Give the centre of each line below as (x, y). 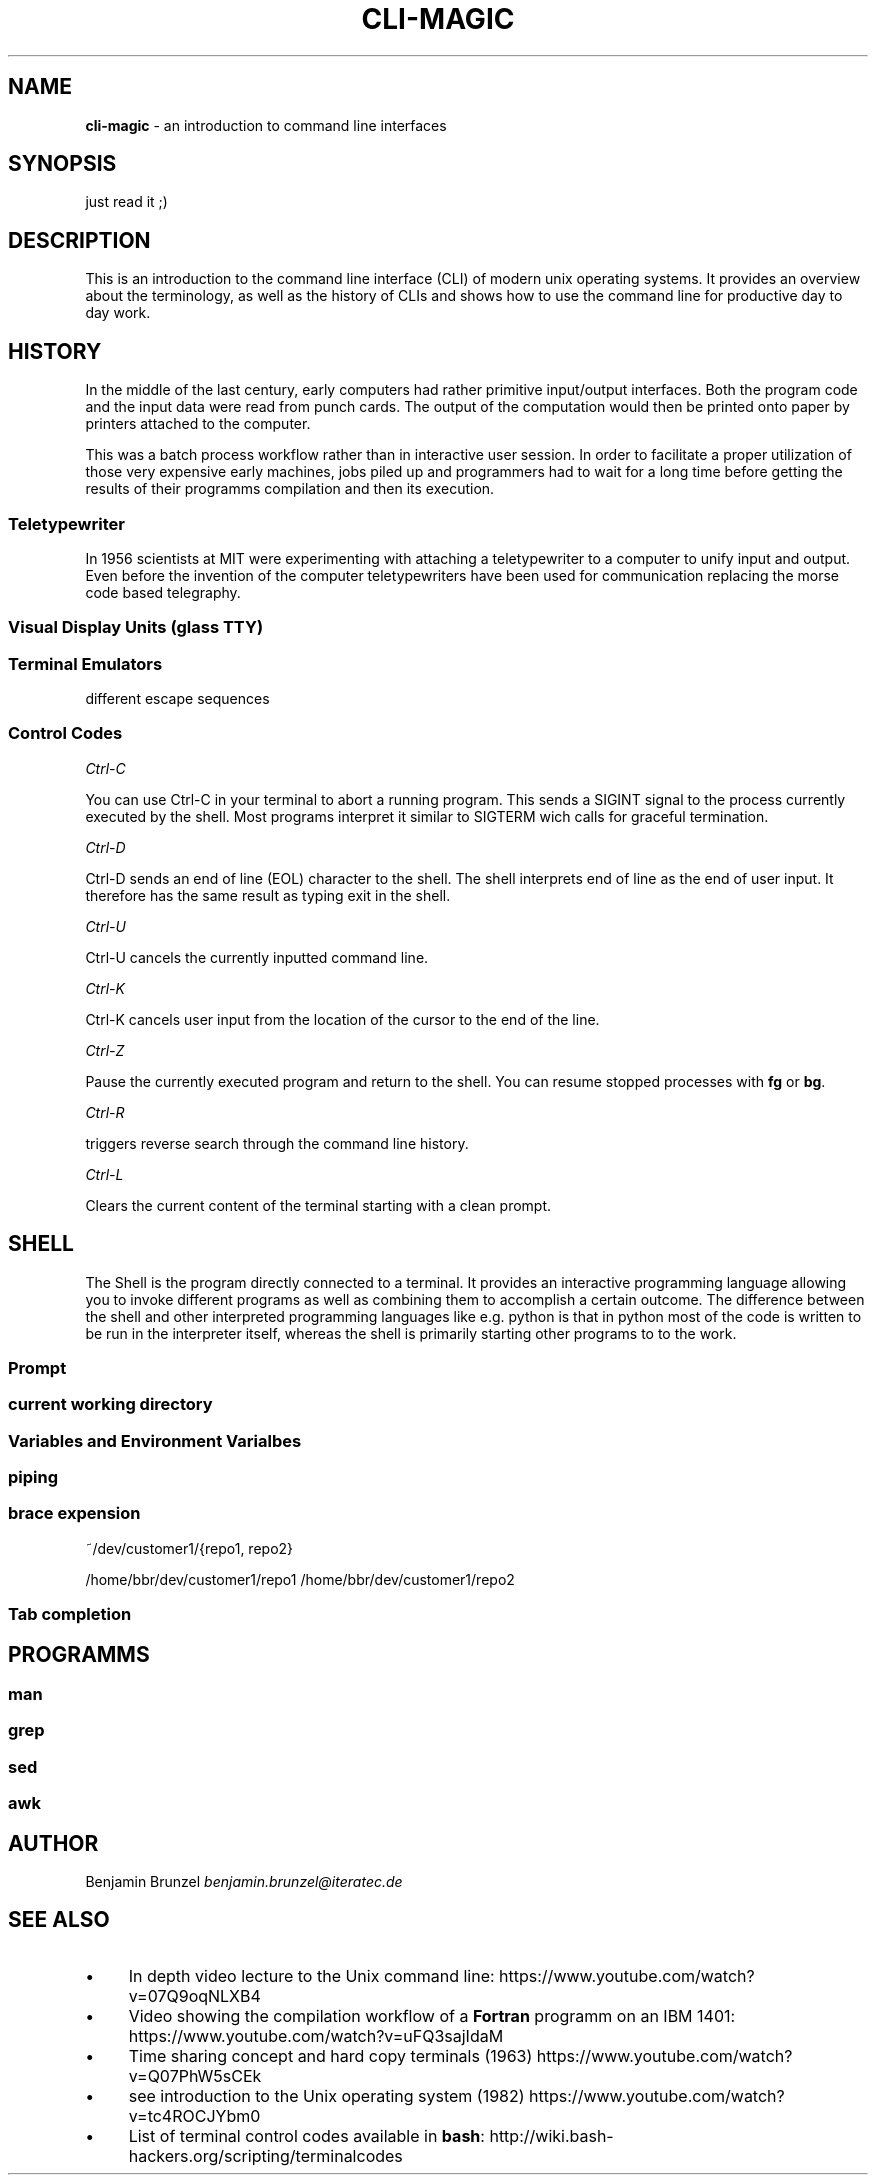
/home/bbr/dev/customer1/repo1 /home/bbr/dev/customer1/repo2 (300, 1579)
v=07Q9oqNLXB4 (194, 1995)
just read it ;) (126, 202)
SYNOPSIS (62, 164)
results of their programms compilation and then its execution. (290, 489)
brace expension (74, 1513)
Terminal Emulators (85, 663)
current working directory (110, 1404)
